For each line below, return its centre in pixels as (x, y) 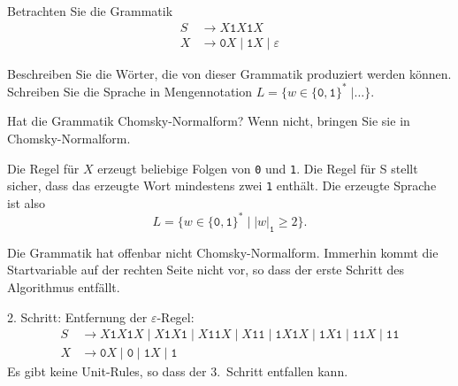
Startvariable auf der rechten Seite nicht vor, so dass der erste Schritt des (206, 270)
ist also (26, 202)
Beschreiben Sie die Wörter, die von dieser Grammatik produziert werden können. (229, 73)
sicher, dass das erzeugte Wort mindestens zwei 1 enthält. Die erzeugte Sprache (222, 185)
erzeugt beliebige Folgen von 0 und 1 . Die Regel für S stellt (258, 168)
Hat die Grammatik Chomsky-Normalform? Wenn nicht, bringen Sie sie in (209, 121)
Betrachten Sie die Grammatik (90, 11)
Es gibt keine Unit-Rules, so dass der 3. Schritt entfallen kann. (178, 371)
